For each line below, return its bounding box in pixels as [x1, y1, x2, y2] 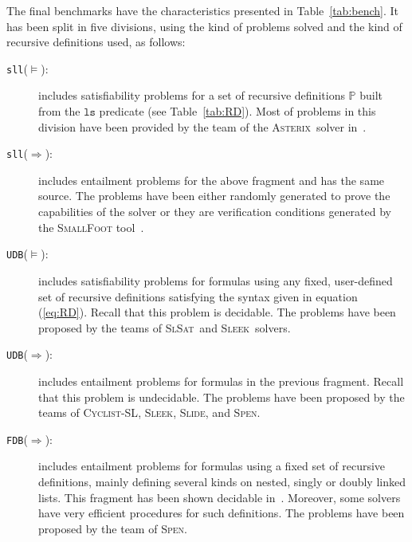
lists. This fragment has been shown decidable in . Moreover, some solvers [38, 489, 401, 505]
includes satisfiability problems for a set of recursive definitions [38, 87, 345, 104]
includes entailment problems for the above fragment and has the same [38, 171, 385, 188]
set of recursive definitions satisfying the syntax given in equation [38, 288, 358, 304]
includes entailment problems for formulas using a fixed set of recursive [38, 458, 386, 474]
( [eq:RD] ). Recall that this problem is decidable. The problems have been [38, 304, 396, 320]
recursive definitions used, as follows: [6, 33, 186, 50]
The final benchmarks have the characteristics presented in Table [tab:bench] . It [6, 2, 399, 18]
